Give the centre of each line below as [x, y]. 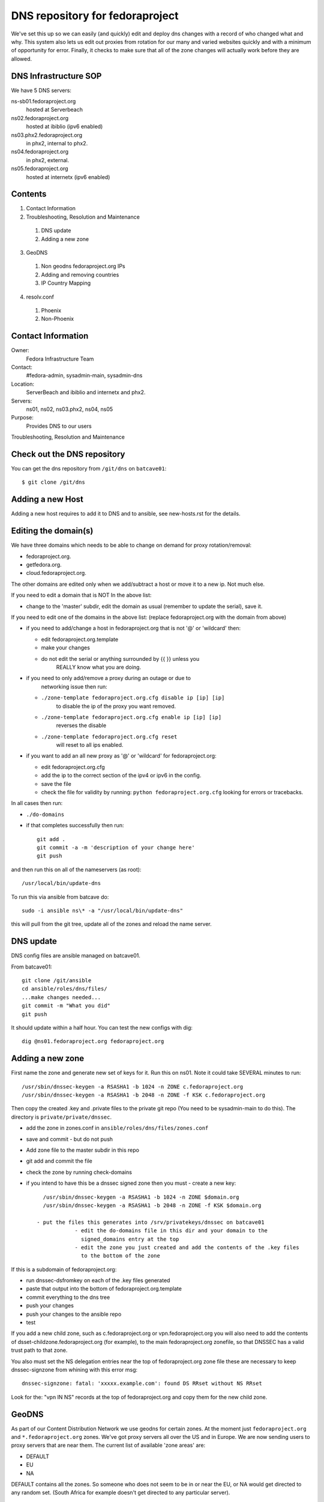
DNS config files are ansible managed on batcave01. [76, 956]
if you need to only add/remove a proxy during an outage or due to [109, 678]
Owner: [20, 350]
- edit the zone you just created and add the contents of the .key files [187, 1247]
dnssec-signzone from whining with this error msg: [74, 1369]
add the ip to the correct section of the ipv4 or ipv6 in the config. [121, 776]
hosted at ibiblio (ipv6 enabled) [64, 127]
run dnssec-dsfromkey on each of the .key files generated [98, 1280]
